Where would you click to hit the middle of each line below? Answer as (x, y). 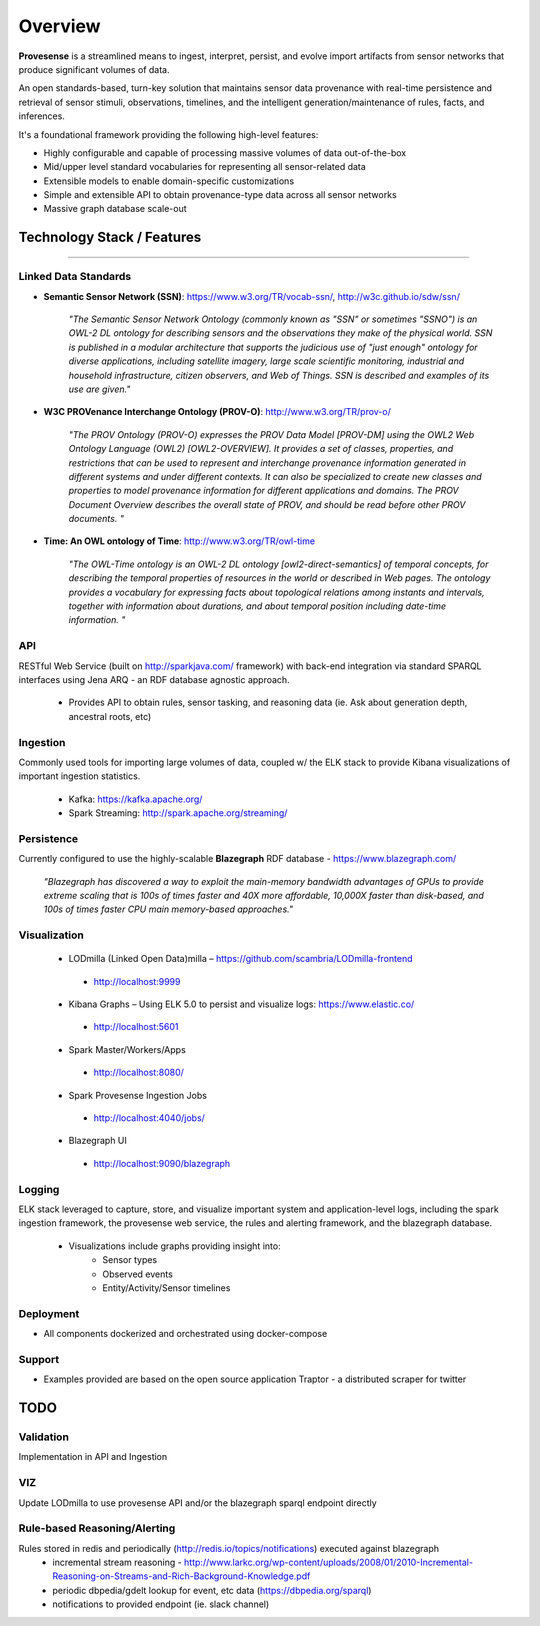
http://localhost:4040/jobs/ (149, 1118)
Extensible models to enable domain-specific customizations (169, 181)
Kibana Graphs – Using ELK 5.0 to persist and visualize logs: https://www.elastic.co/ (241, 1004)
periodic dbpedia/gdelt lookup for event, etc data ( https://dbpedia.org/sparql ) (212, 1590)
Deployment (49, 1313)
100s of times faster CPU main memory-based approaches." (168, 909)
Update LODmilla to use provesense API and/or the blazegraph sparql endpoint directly (197, 1502)
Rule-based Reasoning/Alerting (97, 1528)
